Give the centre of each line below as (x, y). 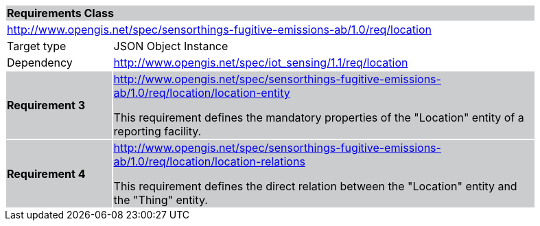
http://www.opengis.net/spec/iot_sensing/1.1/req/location (261, 63)
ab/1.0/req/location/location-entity (202, 93)
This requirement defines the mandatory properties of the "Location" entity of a (319, 117)
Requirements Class (60, 13)
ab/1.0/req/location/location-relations (209, 161)
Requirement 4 (46, 174)
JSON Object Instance (171, 46)
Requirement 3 (46, 105)
